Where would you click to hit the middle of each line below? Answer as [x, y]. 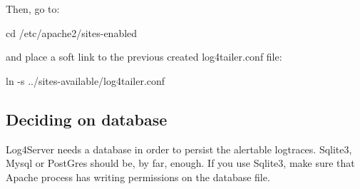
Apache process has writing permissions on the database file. [138, 177]
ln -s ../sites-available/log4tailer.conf [86, 80]
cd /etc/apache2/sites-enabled [72, 32]
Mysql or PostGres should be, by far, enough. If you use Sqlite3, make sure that [180, 163]
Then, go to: [33, 9]
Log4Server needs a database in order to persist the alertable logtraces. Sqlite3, [179, 149]
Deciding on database [87, 119]
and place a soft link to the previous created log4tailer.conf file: [144, 57]
